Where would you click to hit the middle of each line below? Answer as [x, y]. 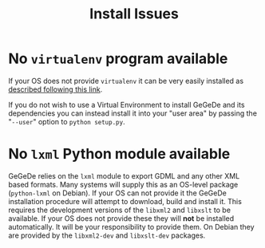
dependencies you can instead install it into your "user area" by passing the [133, 113]
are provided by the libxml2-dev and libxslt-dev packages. [107, 235]
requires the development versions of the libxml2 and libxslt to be [120, 210]
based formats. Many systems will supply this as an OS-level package [123, 184]
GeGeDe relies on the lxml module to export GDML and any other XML [124, 175]
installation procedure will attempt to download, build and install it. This [125, 201]
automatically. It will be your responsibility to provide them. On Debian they [131, 226]
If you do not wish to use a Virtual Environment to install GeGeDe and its [127, 104]
